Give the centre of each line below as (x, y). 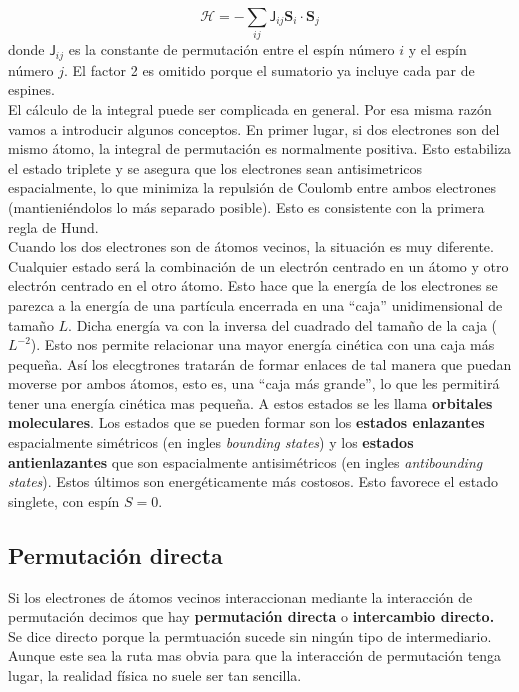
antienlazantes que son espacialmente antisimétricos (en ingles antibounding (245, 461)
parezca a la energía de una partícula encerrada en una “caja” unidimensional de (255, 304)
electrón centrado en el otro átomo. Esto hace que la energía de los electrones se (253, 285)
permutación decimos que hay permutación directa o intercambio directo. (251, 616)
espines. (31, 89)
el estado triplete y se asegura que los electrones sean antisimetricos (215, 167)
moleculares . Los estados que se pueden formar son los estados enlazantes (246, 422)
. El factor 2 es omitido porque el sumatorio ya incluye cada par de (269, 69)
